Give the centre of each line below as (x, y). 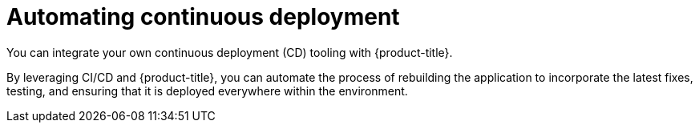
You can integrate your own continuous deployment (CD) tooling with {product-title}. (230, 52)
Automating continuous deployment (203, 17)
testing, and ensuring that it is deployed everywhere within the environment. (207, 91)
